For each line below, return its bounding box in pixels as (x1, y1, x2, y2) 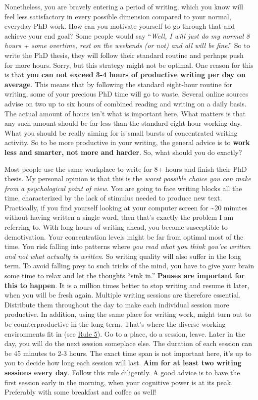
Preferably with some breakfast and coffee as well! (4, 387, 156, 397)
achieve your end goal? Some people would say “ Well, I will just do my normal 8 (4, 30, 250, 41)
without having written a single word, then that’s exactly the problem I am (4, 212, 234, 222)
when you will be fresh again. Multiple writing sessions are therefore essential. (4, 290, 241, 300)
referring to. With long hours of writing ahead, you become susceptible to (4, 222, 228, 232)
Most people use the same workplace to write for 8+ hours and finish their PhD (4, 163, 247, 174)
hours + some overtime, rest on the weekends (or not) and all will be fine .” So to (4, 40, 250, 50)
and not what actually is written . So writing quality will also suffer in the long (4, 250, 242, 261)
